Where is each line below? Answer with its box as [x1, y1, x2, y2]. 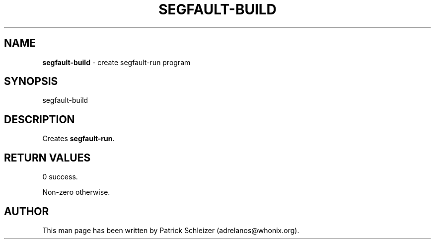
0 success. [42, 172, 78, 181]
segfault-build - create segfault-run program [42, 58, 191, 67]
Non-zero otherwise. [42, 188, 110, 197]
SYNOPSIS [4, 75, 58, 88]
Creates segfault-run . [42, 134, 115, 143]
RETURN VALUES [4, 151, 91, 164]
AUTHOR [4, 205, 49, 218]
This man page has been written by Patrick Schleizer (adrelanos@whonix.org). [42, 226, 299, 235]
